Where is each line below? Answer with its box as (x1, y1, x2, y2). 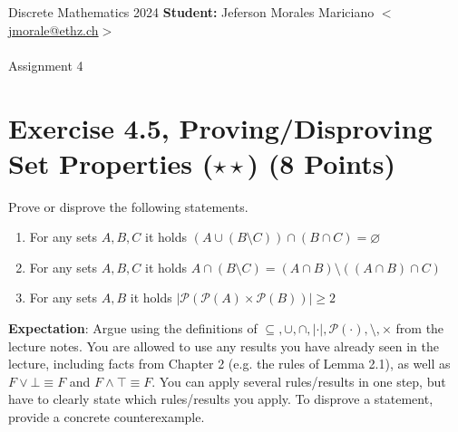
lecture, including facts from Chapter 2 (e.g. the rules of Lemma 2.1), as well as (8, 354, 451, 373)
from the (395, 319, 444, 338)
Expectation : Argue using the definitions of (8, 319, 258, 338)
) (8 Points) (247, 144, 396, 181)
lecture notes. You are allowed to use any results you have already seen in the (8, 336, 439, 355)
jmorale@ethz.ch (8, 20, 99, 39)
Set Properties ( (8, 144, 214, 181)
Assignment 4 (8, 55, 83, 74)
